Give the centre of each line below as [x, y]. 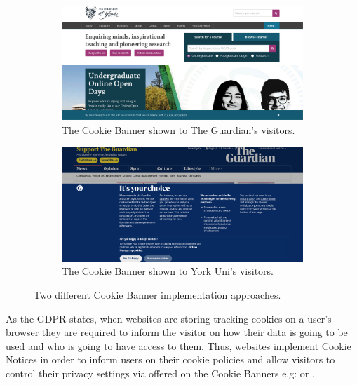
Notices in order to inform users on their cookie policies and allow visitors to [170, 359]
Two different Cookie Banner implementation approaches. [157, 294]
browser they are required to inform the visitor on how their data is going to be [177, 332]
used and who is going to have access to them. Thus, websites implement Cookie [178, 345]
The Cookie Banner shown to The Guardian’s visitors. [178, 129]
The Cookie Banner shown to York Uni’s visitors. [168, 271]
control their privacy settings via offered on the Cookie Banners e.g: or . [160, 373]
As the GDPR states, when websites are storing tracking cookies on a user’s [169, 318]
